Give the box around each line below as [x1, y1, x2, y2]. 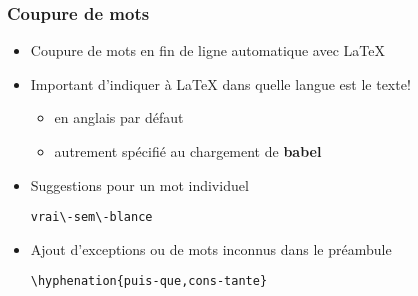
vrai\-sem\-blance [30, 210, 153, 225]
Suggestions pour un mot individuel [30, 174, 249, 195]
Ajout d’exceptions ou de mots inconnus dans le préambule [30, 238, 392, 259]
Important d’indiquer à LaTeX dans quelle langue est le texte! [30, 73, 411, 94]
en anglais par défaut [54, 107, 184, 128]
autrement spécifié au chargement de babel [54, 141, 322, 161]
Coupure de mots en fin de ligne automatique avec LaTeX [30, 40, 385, 61]
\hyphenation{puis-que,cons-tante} [30, 274, 268, 289]
